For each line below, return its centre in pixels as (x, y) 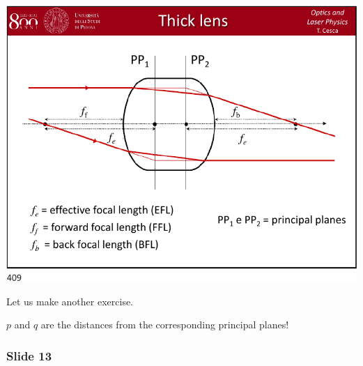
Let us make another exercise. (70, 301)
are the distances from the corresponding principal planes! (165, 325)
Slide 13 (29, 355)
